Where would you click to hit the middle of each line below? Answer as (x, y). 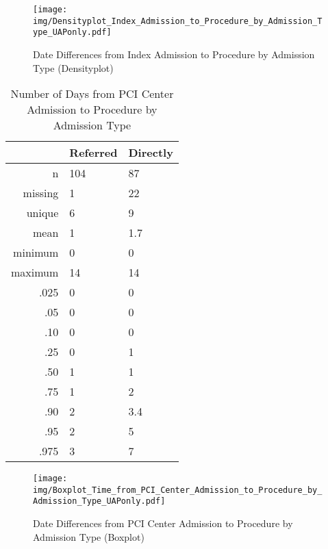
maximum (35, 272)
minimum (36, 253)
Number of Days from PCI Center (92, 94)
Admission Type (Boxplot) (89, 536)
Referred (93, 153)
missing (41, 193)
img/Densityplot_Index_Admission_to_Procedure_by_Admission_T (178, 21)
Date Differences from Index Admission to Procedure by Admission (174, 54)
